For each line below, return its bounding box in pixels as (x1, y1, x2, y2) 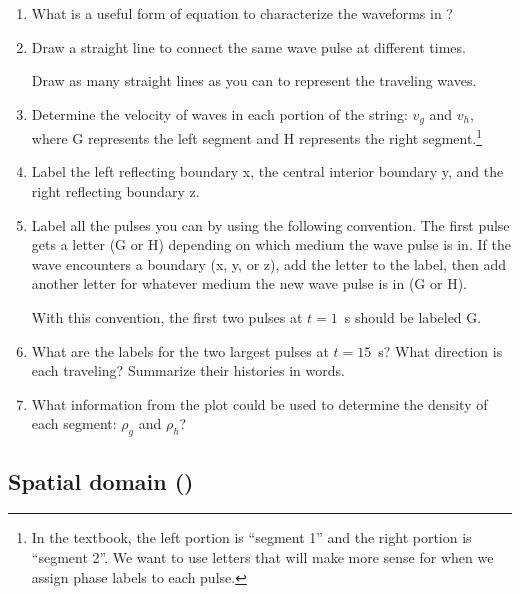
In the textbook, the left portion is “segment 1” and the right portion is (31, 527, 472, 548)
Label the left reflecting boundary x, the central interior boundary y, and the (31, 161, 504, 182)
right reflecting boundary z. (31, 181, 200, 202)
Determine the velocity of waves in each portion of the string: (31, 103, 408, 124)
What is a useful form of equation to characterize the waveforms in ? (31, 3, 453, 23)
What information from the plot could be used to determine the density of (31, 393, 488, 414)
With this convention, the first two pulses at (31, 307, 303, 328)
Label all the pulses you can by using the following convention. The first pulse (31, 214, 510, 235)
